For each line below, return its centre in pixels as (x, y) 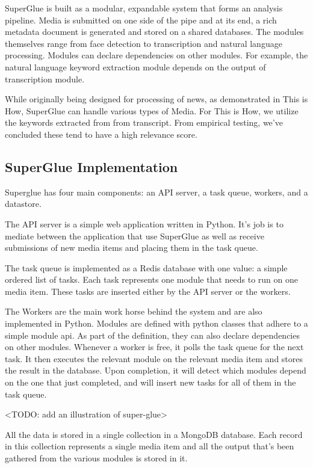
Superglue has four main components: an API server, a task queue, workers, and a (156, 192)
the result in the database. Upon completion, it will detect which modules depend (156, 370)
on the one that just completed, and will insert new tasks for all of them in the (150, 382)
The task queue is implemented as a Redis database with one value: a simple (146, 267)
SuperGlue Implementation (91, 166)
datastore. (23, 204)
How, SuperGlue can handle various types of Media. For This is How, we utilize (152, 110)
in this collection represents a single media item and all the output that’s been (150, 446)
